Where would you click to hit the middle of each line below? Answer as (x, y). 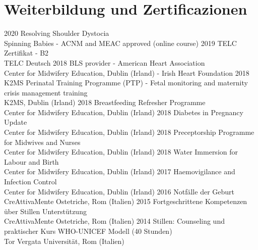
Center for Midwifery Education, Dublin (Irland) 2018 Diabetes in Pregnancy (124, 112)
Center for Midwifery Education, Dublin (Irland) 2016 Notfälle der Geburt (119, 191)
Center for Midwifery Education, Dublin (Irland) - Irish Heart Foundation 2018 (127, 72)
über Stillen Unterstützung (45, 211)
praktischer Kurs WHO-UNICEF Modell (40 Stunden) (88, 231)
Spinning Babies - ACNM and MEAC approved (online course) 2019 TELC (120, 43)
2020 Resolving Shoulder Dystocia (57, 33)
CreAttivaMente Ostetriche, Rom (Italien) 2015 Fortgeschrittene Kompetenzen (126, 201)
